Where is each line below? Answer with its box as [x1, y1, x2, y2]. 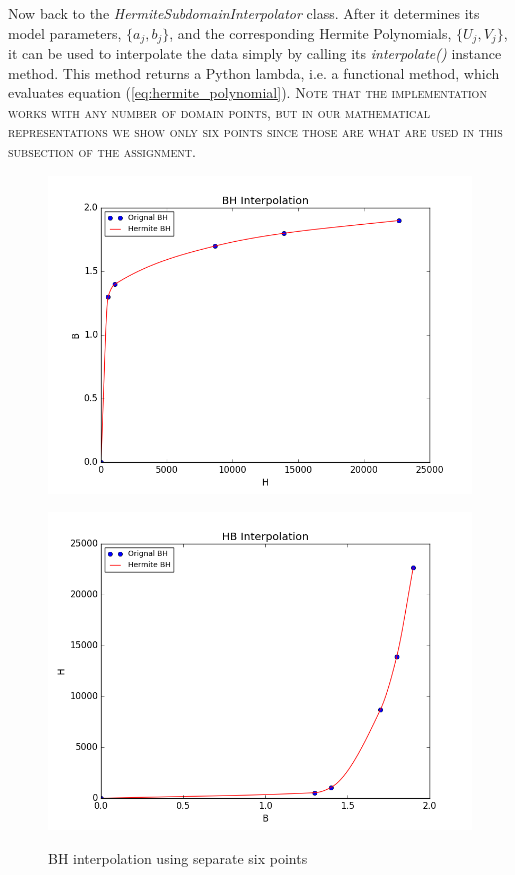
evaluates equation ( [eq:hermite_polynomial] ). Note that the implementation [8, 82, 487, 103]
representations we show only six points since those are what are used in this [8, 121, 503, 142]
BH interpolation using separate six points [48, 847, 308, 868]
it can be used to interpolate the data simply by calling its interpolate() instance [8, 43, 502, 64]
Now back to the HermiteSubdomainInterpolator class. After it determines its [8, 3, 480, 23]
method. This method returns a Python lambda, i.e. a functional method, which [8, 62, 500, 83]
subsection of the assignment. [8, 141, 196, 162]
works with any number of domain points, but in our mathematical [8, 101, 431, 122]
